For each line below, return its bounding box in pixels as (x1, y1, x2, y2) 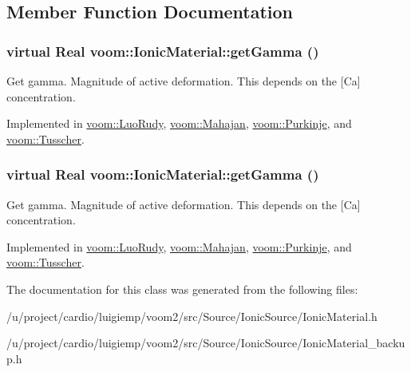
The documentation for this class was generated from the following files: (6, 280, 358, 297)
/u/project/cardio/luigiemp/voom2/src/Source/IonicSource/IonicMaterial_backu (6, 334, 405, 351)
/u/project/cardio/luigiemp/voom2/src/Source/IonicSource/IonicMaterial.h (6, 307, 377, 324)
